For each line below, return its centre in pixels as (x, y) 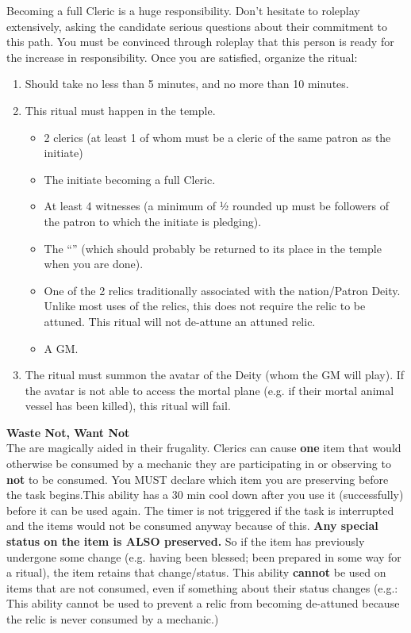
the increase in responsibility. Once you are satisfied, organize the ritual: (182, 57)
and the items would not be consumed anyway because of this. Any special (192, 526)
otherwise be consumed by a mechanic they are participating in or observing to (199, 464)
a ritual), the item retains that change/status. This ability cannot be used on (196, 572)
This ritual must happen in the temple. (120, 110)
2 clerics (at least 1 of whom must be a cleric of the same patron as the (217, 137)
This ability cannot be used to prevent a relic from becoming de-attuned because (203, 603)
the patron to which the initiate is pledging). (153, 221)
